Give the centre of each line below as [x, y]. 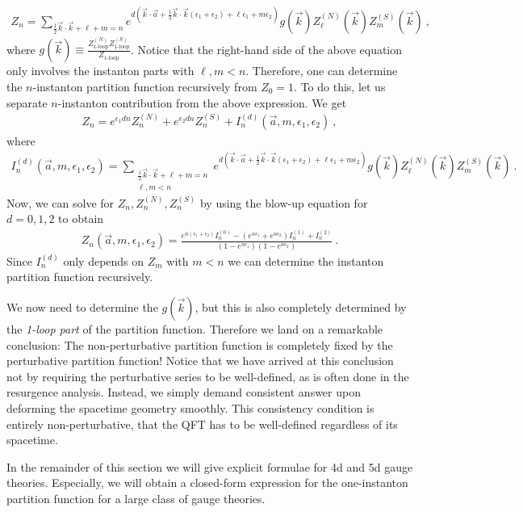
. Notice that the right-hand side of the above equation [266, 49]
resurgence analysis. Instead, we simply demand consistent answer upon [184, 392]
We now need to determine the [82, 306]
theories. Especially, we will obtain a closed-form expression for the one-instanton [207, 483]
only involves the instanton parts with [100, 71]
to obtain [81, 218]
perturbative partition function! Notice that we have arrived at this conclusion [200, 361]
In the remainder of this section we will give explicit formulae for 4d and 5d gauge [210, 466]
